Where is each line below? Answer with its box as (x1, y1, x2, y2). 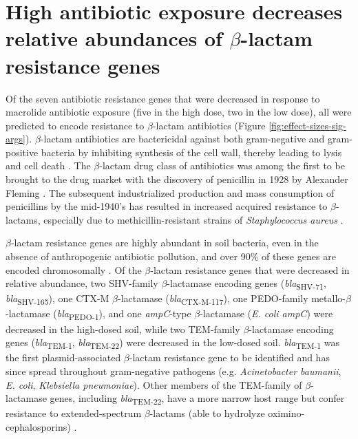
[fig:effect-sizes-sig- (268, 118, 346, 132)
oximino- (268, 406, 305, 420)
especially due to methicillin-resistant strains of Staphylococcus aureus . (43, 212, 344, 226)
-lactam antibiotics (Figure (152, 118, 266, 132)
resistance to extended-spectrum (6, 406, 142, 420)
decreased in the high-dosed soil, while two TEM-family (6, 321, 240, 336)
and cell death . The (6, 158, 91, 173)
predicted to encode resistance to (6, 118, 145, 132)
